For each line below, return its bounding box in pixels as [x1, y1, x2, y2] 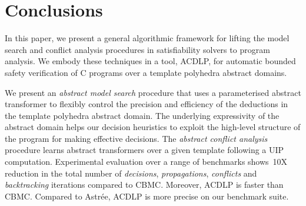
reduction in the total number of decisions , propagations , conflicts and [5, 167, 257, 179]
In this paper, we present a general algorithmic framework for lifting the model [5, 32, 290, 44]
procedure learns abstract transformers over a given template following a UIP [5, 144, 284, 156]
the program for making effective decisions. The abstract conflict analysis [5, 132, 268, 144]
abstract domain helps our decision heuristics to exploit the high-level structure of [5, 121, 301, 133]
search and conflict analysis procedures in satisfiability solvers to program [5, 43, 270, 55]
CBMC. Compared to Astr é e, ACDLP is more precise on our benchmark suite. [5, 190, 289, 202]
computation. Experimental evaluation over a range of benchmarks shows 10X [5, 155, 288, 168]
